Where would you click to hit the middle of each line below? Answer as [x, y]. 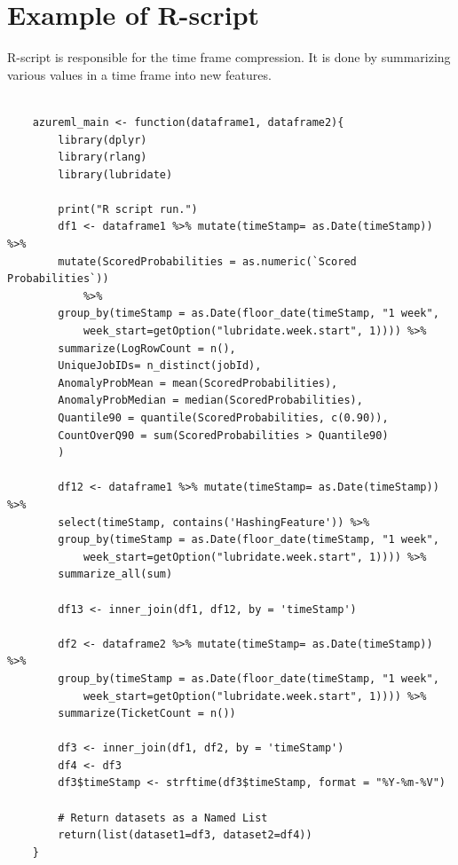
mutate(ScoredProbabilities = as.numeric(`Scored [207, 261]
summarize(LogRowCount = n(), [147, 348]
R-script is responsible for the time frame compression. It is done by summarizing [229, 57]
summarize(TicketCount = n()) [147, 714]
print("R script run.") [128, 209]
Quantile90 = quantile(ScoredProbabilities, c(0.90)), [223, 418]
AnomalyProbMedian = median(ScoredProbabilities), [210, 401]
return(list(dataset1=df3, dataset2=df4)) [185, 835]
